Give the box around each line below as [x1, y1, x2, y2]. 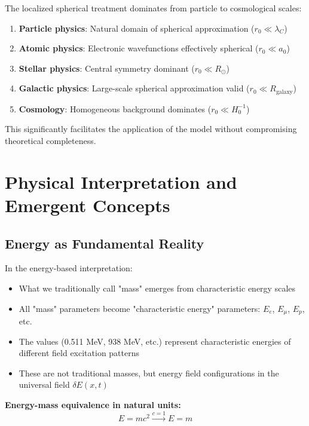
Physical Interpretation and [5, 169, 237, 194]
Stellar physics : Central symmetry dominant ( [19, 62, 195, 74]
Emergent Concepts [5, 192, 170, 217]
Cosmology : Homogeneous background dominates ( [19, 102, 212, 115]
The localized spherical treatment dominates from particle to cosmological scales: [5, 2, 302, 14]
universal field [19, 378, 70, 391]
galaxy [276, 88, 293, 95]
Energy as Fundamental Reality [5, 234, 204, 252]
